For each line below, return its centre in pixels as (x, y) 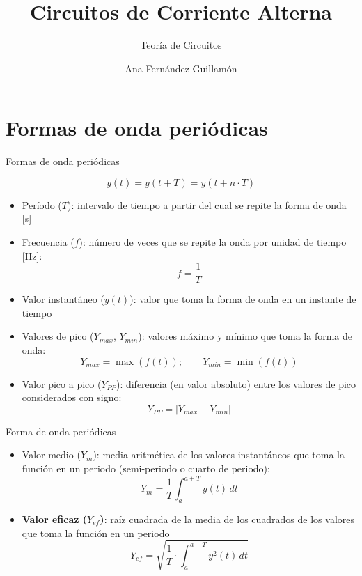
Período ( (42, 204)
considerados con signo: (72, 397)
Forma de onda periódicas (61, 431)
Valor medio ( (51, 454)
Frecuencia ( (48, 242)
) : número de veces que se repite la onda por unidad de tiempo (213, 242)
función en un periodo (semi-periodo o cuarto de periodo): (146, 468)
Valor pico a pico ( (62, 383)
